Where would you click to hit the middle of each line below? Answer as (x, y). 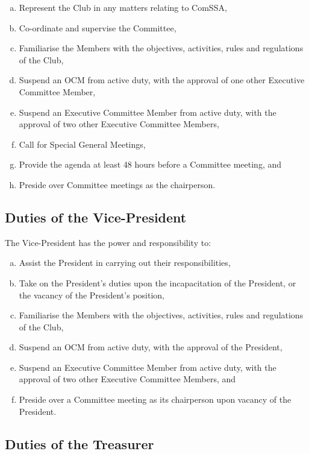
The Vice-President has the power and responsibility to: (108, 242)
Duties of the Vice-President (96, 217)
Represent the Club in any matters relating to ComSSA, (123, 7)
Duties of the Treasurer (80, 443)
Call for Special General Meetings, (82, 144)
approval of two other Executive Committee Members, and (127, 379)
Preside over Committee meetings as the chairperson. (117, 184)
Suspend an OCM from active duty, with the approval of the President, (151, 347)
